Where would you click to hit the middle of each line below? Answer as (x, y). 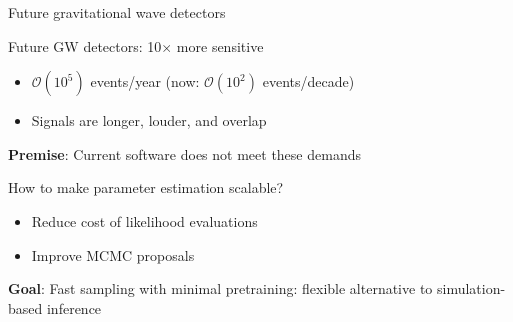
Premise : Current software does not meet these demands (184, 153)
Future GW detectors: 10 (85, 45)
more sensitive (220, 45)
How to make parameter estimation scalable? (146, 187)
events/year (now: (145, 81)
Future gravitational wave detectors (117, 12)
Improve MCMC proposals (113, 254)
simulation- (471, 288)
